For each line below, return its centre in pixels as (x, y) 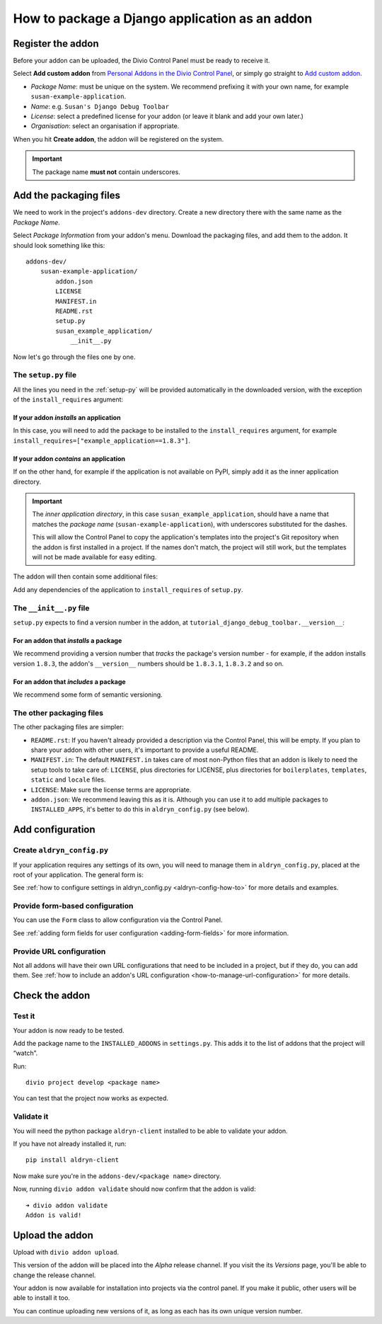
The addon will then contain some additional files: (86, 576)
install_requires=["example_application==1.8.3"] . (102, 440)
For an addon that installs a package (68, 640)
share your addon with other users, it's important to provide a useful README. (145, 750)
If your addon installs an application (67, 418)
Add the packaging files (66, 196)
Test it (24, 1016)
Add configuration (54, 829)
